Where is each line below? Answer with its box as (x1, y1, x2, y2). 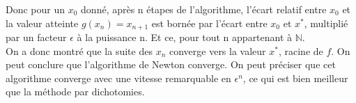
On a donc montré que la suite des (6, 43, 153, 58)
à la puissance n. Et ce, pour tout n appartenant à (77, 30, 293, 45)
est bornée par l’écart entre (151, 15, 268, 30)
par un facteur (6, 30, 67, 45)
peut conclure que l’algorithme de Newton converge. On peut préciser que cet (6, 57, 336, 72)
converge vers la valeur (169, 43, 266, 58)
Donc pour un (6, 2, 65, 16)
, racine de (278, 43, 323, 58)
